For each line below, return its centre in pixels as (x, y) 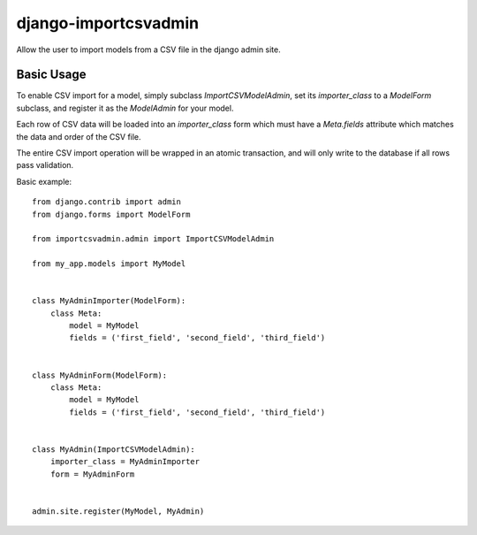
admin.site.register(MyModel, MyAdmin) (118, 511)
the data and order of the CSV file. (79, 136)
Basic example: (44, 181)
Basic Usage (51, 75)
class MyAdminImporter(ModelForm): (109, 301)
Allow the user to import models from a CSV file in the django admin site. (149, 50)
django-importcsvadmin (107, 23)
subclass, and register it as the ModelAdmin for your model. (125, 108)
